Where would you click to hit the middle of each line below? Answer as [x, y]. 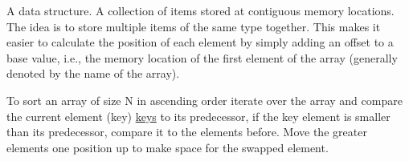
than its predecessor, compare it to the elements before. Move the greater [187, 132]
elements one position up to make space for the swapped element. [168, 147]
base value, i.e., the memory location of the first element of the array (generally [202, 57]
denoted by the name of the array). [93, 73]
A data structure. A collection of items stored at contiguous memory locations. [200, 10]
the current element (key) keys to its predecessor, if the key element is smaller [198, 116]
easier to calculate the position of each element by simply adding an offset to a [200, 42]
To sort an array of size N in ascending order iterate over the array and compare [204, 100]
